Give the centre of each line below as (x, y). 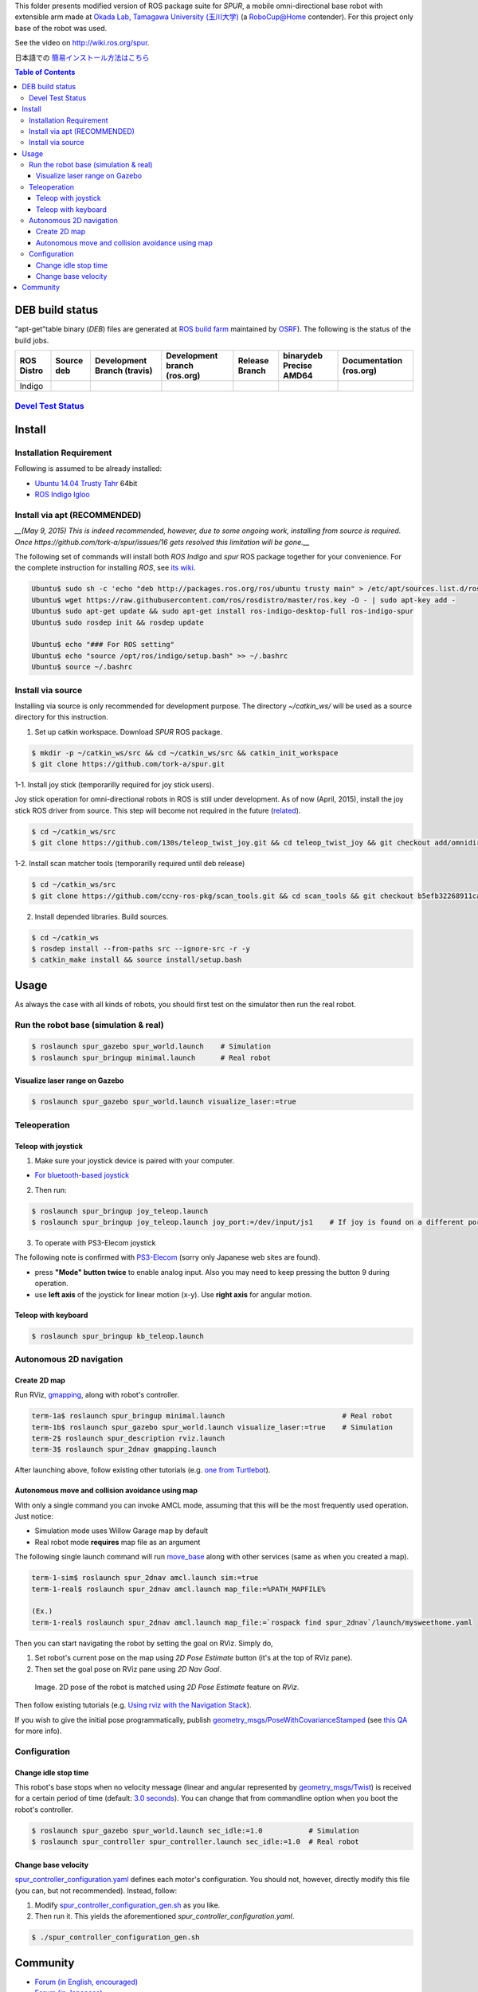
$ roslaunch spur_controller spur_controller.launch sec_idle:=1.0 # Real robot (196, 1842)
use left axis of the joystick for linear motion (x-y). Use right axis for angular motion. (173, 1294)
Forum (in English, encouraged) (86, 1982)
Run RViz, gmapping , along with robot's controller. (97, 1395)
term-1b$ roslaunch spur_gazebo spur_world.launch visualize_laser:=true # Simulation (212, 1427)
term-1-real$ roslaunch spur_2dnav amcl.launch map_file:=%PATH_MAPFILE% (178, 1589)
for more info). (38, 1731)
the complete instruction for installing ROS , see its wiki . (105, 568)
